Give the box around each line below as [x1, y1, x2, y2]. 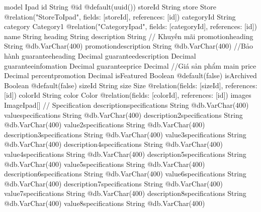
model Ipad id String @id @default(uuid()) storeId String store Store [4, 2, 217, 12]
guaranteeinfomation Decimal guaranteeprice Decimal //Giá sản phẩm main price [4, 60, 256, 71]
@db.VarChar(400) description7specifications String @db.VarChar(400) [4, 178, 223, 188]
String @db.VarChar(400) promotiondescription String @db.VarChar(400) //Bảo [4, 41, 253, 51]
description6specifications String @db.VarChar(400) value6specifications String [4, 168, 246, 179]
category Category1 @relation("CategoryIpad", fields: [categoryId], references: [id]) [4, 21, 257, 32]
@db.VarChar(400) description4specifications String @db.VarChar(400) [4, 139, 223, 149]
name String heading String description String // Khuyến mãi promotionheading [4, 31, 253, 41]
